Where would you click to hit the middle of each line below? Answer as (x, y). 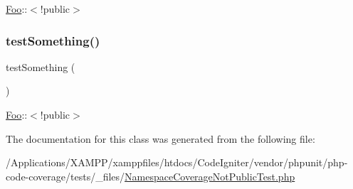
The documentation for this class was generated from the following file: (160, 138)
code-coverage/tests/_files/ (65, 176)
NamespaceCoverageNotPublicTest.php (210, 176)
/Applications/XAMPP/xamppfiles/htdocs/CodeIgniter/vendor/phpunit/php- (177, 162)
